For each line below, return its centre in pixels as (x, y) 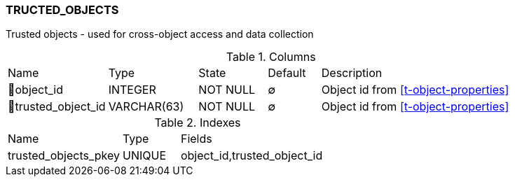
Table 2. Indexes (198, 123)
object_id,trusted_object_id (252, 156)
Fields (196, 139)
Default (287, 73)
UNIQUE (144, 156)
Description (352, 73)
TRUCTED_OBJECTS (62, 10)
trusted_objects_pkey (64, 156)
